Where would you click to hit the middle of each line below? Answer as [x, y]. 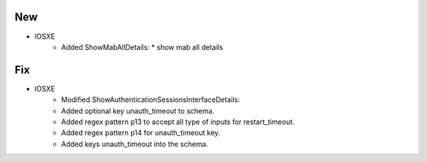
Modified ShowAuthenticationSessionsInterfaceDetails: [151, 100]
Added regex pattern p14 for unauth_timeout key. [141, 133]
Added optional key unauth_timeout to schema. [138, 111]
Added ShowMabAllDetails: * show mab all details [142, 47]
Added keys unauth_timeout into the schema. [135, 144]
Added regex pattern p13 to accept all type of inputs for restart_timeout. [178, 122]
